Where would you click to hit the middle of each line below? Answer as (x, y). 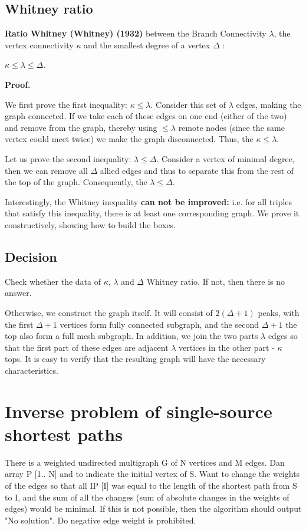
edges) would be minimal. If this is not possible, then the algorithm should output (153, 508)
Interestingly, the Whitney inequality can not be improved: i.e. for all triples (149, 201)
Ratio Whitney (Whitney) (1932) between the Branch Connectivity (136, 33)
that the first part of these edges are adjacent (87, 347)
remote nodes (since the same (231, 127)
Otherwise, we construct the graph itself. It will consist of (109, 312)
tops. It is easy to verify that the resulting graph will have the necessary (135, 359)
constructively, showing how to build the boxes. (91, 224)
